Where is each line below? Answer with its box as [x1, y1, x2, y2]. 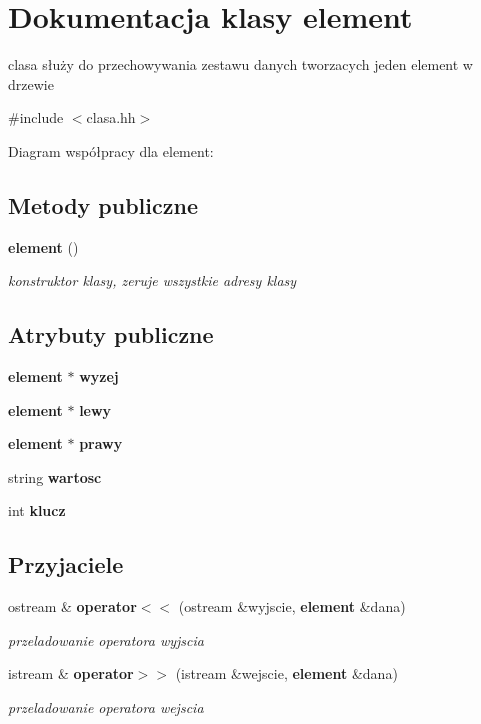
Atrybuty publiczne [8, 319, 214, 350]
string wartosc [8, 466, 102, 487]
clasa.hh [86, 107, 136, 128]
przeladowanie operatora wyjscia [8, 629, 204, 650]
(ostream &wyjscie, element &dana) [178, 596, 406, 617]
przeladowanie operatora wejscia [8, 697, 204, 718]
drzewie [8, 73, 54, 94]
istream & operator [8, 663, 134, 684]
